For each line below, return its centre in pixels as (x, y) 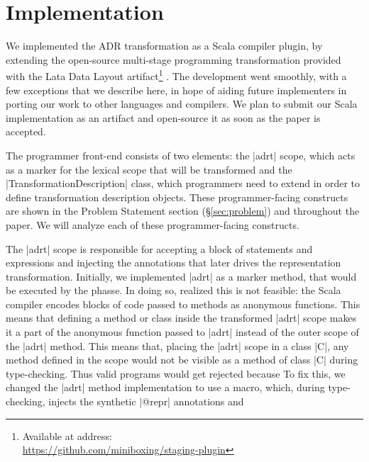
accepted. (26, 131)
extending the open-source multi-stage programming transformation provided (174, 59)
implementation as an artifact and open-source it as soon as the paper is (163, 117)
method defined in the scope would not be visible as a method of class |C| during (182, 360)
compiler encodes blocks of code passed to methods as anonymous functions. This (183, 304)
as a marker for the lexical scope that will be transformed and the (149, 169)
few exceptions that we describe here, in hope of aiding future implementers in (176, 90)
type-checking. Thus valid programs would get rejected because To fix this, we (176, 373)
